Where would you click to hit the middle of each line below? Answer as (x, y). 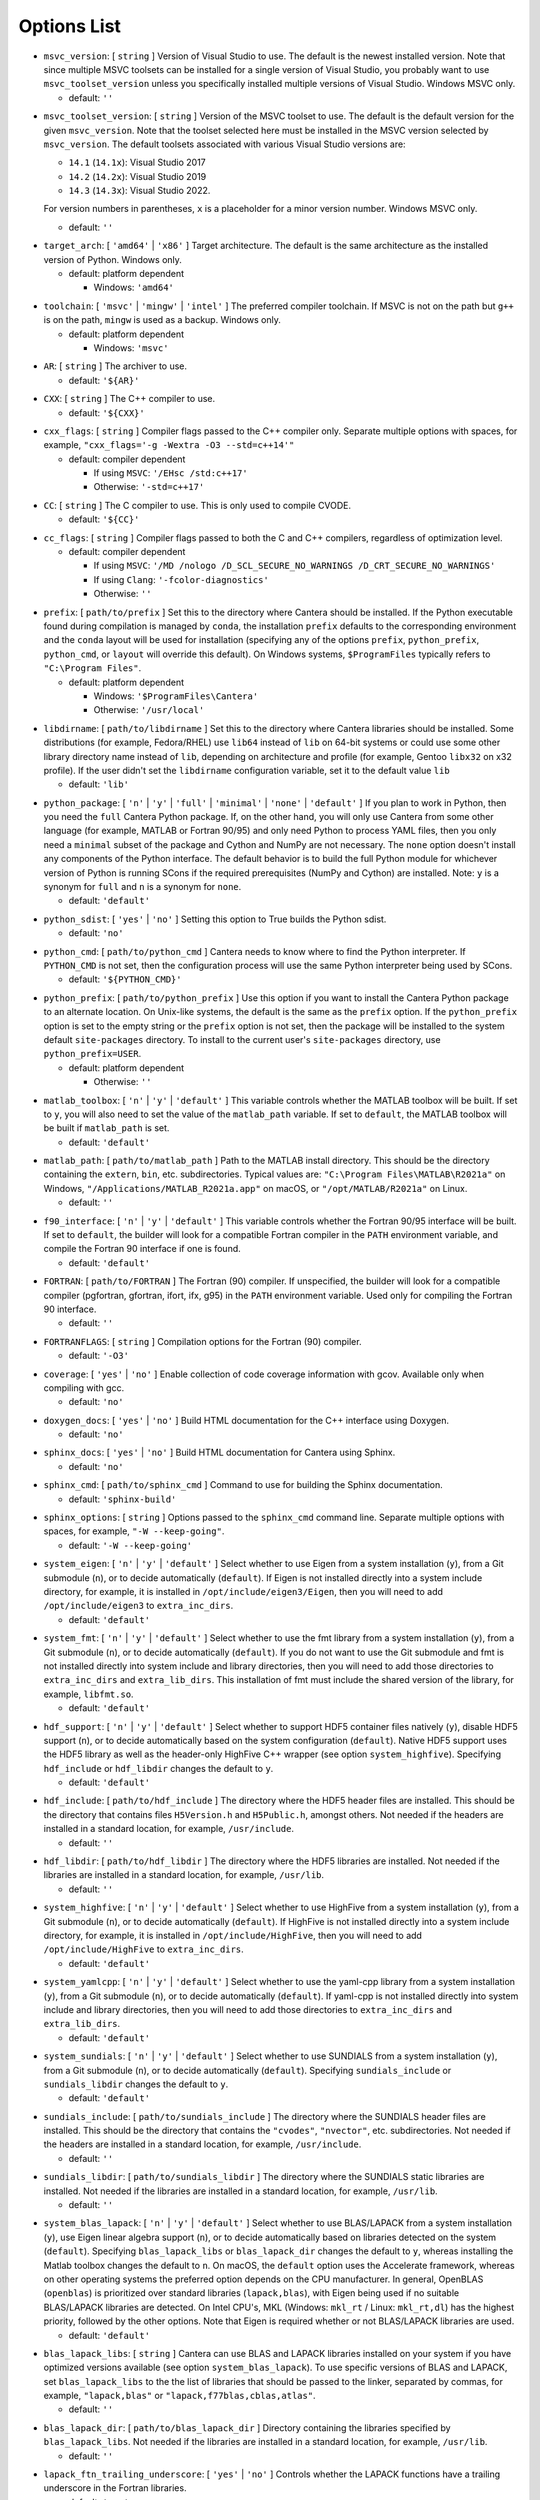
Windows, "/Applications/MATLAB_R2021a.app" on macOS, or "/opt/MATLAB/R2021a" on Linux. (255, 1188)
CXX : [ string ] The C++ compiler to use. (129, 399)
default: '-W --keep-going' (130, 1545)
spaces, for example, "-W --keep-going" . (134, 1531)
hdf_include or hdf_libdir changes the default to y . (158, 1768)
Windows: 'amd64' (134, 287)
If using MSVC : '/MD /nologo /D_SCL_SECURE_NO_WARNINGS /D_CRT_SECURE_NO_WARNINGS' (294, 566)
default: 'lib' (99, 784)
